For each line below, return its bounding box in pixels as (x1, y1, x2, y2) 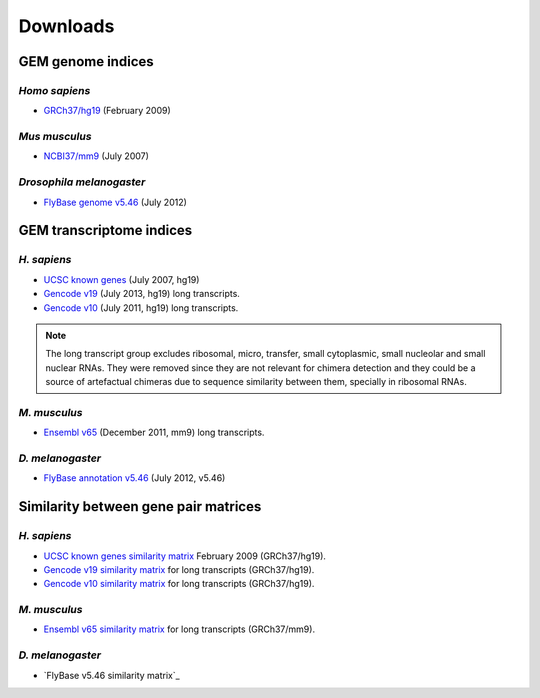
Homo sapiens (18, 83, 91, 97)
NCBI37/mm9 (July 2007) (43, 150, 150, 162)
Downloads (18, 15, 115, 37)
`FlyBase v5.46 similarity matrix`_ (43, 669, 180, 681)
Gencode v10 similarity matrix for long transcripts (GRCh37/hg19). (43, 578, 315, 590)
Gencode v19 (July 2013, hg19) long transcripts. (43, 288, 240, 300)
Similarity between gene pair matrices (18, 498, 262, 515)
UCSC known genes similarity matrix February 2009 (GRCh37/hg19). (43, 550, 327, 562)
